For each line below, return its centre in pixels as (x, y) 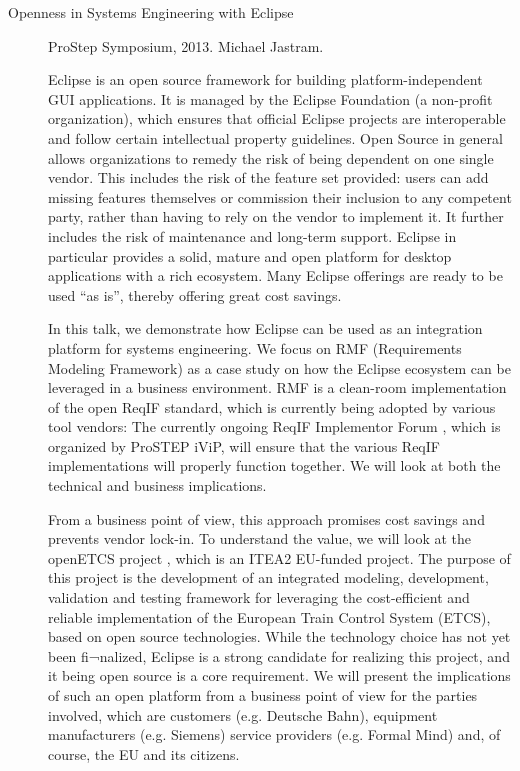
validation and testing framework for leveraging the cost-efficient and (259, 597)
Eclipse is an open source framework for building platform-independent (265, 79)
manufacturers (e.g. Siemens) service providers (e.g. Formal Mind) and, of (274, 734)
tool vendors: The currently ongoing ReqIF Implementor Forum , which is (274, 426)
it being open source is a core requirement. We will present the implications (279, 675)
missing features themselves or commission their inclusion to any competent (280, 196)
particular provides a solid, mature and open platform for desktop (250, 255)
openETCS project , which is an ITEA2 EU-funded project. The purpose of (279, 557)
